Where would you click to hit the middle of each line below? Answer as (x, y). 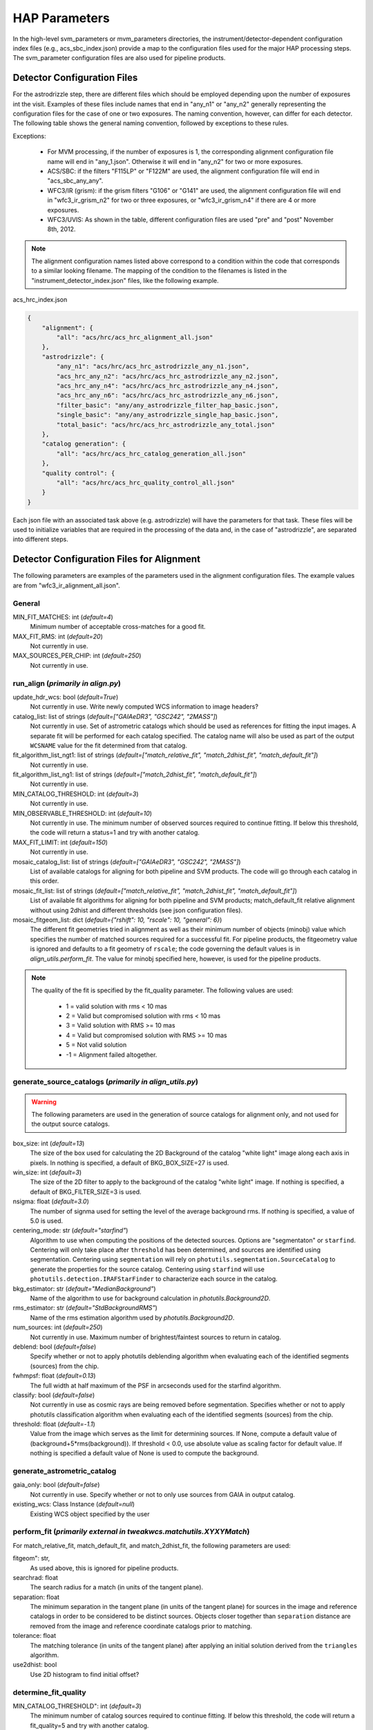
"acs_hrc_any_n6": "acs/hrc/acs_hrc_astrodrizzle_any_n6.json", (168, 395)
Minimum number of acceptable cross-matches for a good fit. (118, 627)
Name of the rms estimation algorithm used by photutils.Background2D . (132, 1318)
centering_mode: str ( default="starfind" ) (70, 1230)
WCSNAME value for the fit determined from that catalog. (109, 745)
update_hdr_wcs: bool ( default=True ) (66, 697)
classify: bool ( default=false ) (54, 1395)
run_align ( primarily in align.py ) (67, 683)
